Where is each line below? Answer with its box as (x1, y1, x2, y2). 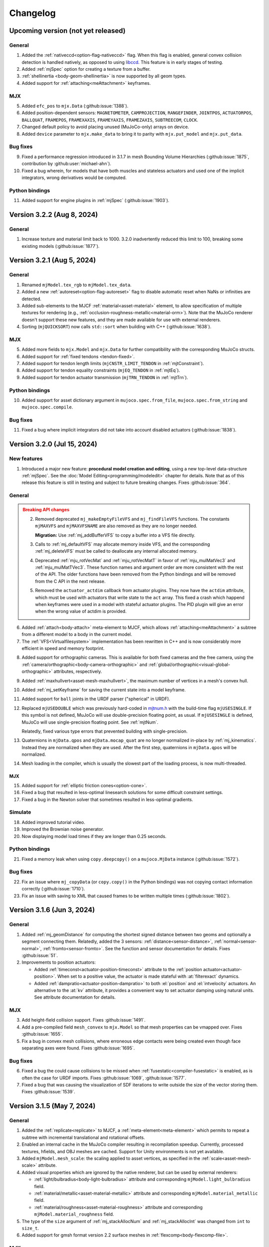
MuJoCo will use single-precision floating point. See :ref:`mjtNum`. (21, 719, 159, 725)
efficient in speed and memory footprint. (21, 645, 105, 651)
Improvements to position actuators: (21, 959, 96, 965)
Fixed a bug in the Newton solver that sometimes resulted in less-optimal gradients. (21, 796, 194, 803)
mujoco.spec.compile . (21, 404, 73, 410)
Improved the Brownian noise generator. (21, 826, 104, 832)
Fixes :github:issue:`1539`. (21, 1089, 76, 1095)
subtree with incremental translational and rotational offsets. (21, 1134, 145, 1140)
